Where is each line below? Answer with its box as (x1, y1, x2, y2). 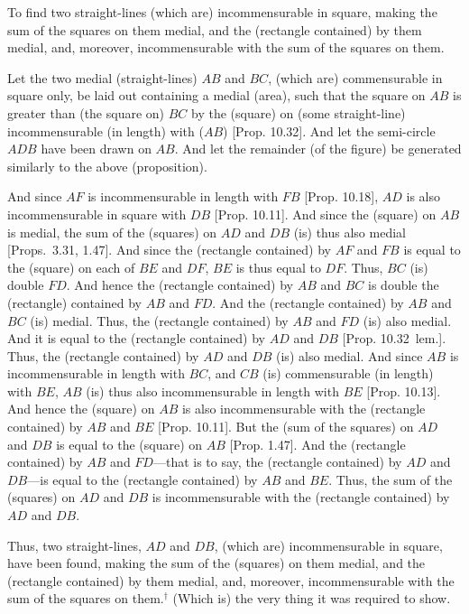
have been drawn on (41, 139, 152, 158)
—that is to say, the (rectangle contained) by (152, 452, 402, 471)
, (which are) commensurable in (268, 68, 443, 87)
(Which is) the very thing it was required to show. (172, 589, 451, 608)
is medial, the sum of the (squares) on (7, 222, 217, 241)
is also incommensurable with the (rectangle (181, 399, 426, 418)
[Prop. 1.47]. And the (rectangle (229, 434, 406, 453)
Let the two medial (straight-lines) (7, 68, 198, 87)
